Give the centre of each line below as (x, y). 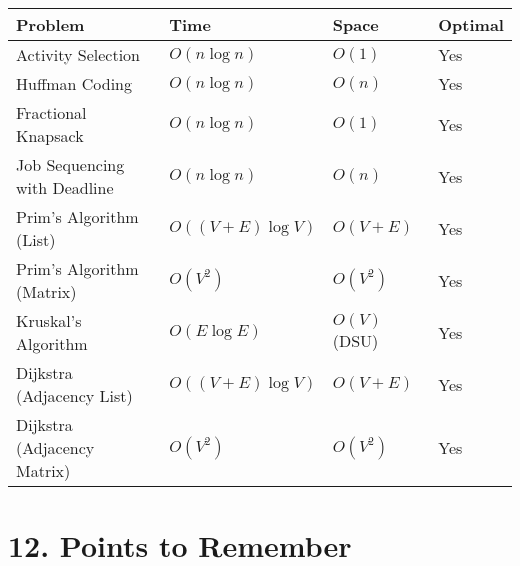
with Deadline (65, 187)
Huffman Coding (74, 83)
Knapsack (50, 135)
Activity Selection (78, 54)
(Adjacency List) (74, 395)
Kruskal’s (49, 320)
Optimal (471, 24)
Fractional (51, 112)
